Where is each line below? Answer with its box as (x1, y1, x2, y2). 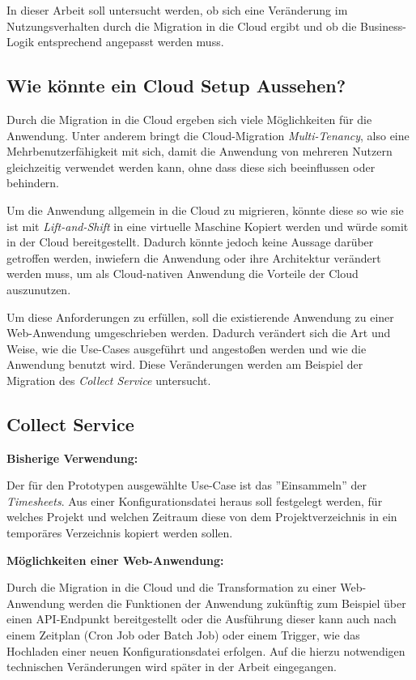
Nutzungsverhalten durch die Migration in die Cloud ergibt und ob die (6, 17, 357, 34)
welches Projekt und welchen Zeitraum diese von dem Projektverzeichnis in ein (6, 508, 397, 525)
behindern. (6, 174, 60, 191)
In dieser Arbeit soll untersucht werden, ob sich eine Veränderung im (6, 2, 348, 18)
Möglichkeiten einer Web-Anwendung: (6, 551, 224, 568)
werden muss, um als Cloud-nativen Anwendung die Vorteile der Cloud (6, 265, 359, 282)
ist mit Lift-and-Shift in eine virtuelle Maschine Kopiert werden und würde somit (6, 217, 409, 234)
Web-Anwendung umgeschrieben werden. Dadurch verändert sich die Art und (6, 324, 391, 341)
